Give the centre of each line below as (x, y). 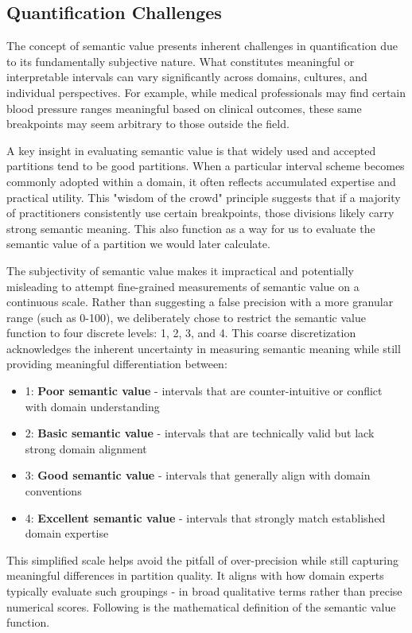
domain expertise (67, 533)
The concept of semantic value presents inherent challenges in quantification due (202, 46)
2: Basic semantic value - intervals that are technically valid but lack (200, 433)
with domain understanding (92, 406)
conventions (53, 491)
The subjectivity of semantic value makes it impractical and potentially (180, 270)
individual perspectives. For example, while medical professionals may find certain (206, 92)
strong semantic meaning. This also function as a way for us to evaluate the (191, 228)
